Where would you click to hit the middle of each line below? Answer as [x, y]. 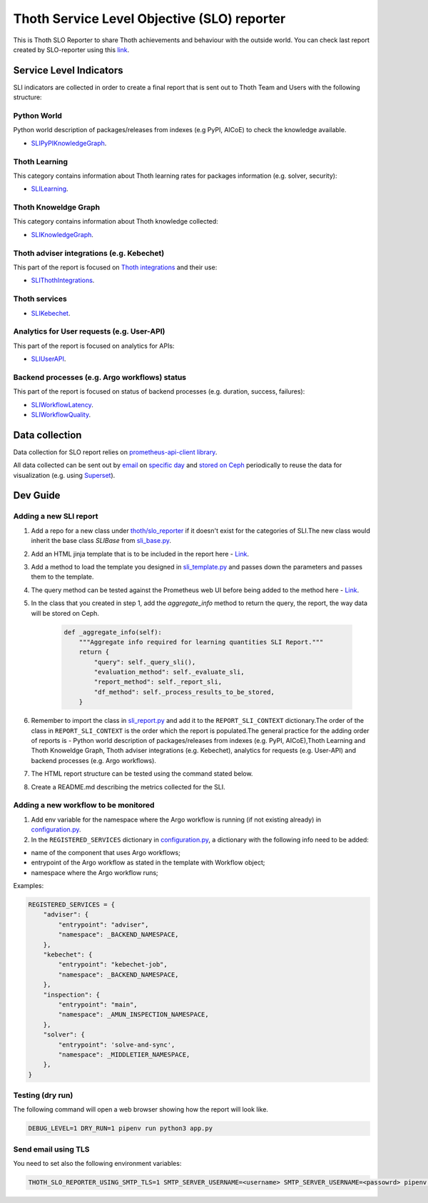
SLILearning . [50, 189]
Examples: [29, 886]
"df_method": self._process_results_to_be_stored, [184, 692]
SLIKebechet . [51, 313]
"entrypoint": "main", [98, 1004]
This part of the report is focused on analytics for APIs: [94, 346]
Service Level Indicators [68, 70]
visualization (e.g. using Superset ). [64, 475]
